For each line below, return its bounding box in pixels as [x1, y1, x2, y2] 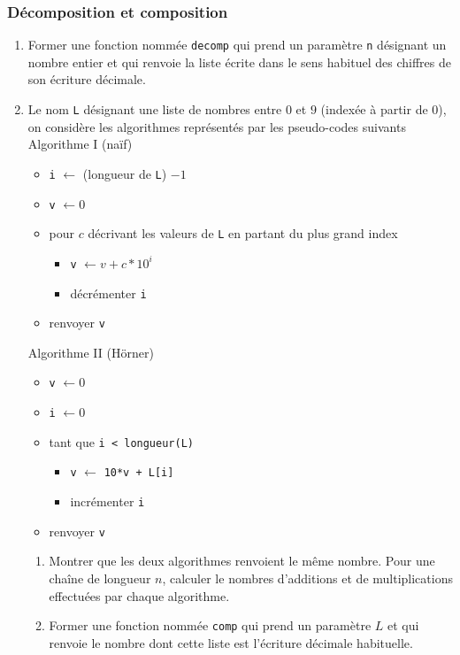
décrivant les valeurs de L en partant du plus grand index [88, 224, 398, 243]
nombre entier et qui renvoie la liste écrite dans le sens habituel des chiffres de [27, 52, 451, 71]
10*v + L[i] [103, 466, 174, 480]
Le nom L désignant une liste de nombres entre [27, 100, 282, 119]
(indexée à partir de [320, 100, 428, 119]
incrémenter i [70, 492, 145, 511]
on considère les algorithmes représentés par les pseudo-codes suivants [27, 117, 406, 135]
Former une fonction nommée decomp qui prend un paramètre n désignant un [27, 35, 447, 54]
